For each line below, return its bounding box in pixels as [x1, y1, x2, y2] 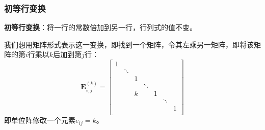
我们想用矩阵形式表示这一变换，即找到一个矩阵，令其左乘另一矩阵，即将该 [4, 39, 254, 49]
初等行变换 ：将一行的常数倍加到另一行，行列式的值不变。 [4, 22, 197, 33]
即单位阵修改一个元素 [4, 115, 75, 125]
